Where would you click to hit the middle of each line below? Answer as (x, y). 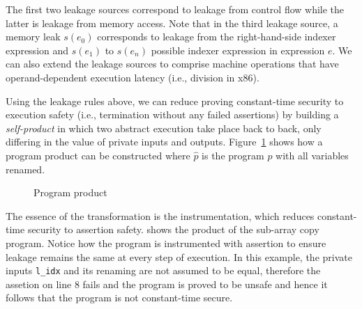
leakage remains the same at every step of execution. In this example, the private (179, 256)
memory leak (33, 37)
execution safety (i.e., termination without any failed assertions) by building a (172, 114)
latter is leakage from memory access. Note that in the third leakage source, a (172, 23)
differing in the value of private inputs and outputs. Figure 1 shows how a (164, 142)
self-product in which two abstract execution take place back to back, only (164, 128)
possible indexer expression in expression (238, 50)
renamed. (25, 169)
